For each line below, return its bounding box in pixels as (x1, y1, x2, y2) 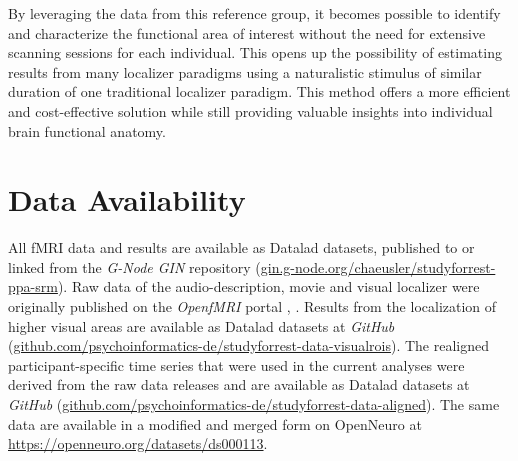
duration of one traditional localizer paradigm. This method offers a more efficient (8, 81, 511, 102)
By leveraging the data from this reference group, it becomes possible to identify (8, 3, 501, 23)
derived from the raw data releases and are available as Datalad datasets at (8, 374, 470, 395)
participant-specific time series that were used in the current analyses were (8, 354, 465, 375)
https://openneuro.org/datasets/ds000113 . (8, 433, 268, 454)
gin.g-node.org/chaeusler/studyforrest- (260, 256, 496, 277)
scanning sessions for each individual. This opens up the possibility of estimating (8, 42, 502, 63)
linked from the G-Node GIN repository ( (8, 256, 261, 277)
